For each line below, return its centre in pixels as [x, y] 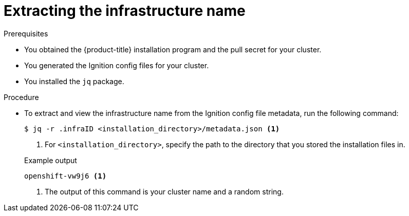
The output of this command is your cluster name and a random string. [164, 191]
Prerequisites [26, 33]
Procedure [21, 97]
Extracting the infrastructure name [125, 11]
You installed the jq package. [74, 81]
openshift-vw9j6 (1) [66, 176]
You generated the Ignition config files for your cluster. [117, 65]
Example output [51, 160]
